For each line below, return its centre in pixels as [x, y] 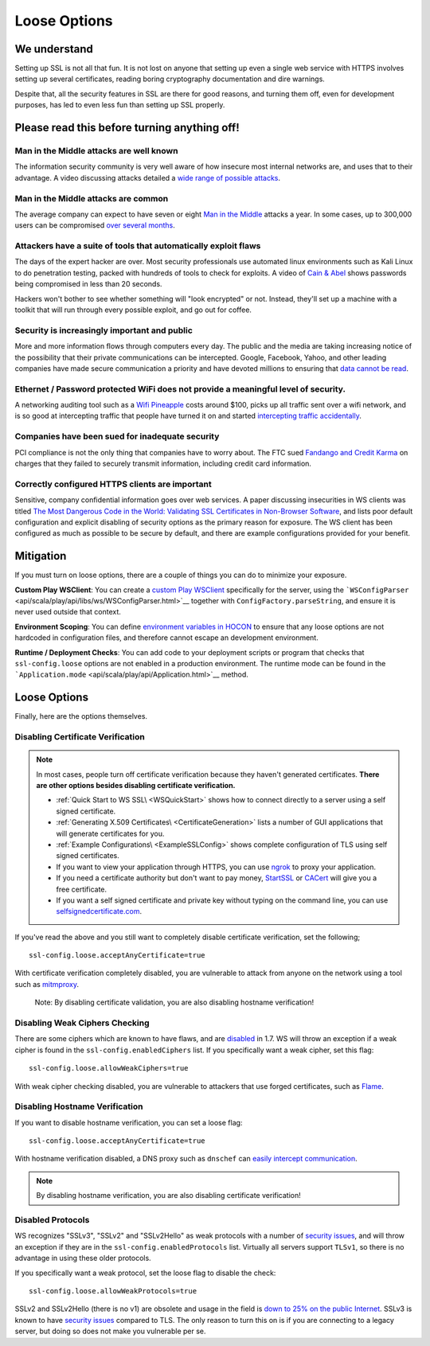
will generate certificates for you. [110, 833]
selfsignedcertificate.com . [99, 911]
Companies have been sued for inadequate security [117, 436]
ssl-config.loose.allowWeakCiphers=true [109, 1068]
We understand [54, 49]
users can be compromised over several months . [95, 225]
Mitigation [41, 556]
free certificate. [82, 889]
